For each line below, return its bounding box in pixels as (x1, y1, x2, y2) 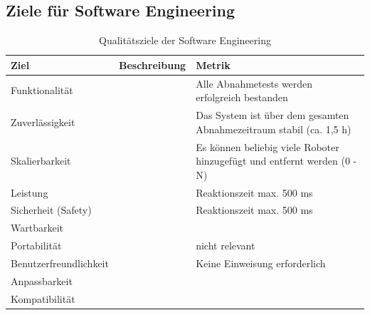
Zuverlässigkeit (11, 114, 75, 129)
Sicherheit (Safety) (11, 202, 92, 217)
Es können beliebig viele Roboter (196, 139, 339, 154)
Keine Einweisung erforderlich (196, 255, 326, 270)
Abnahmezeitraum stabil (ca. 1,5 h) (196, 121, 351, 136)
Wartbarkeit (11, 220, 63, 235)
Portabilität (11, 238, 62, 253)
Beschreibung (118, 57, 186, 72)
